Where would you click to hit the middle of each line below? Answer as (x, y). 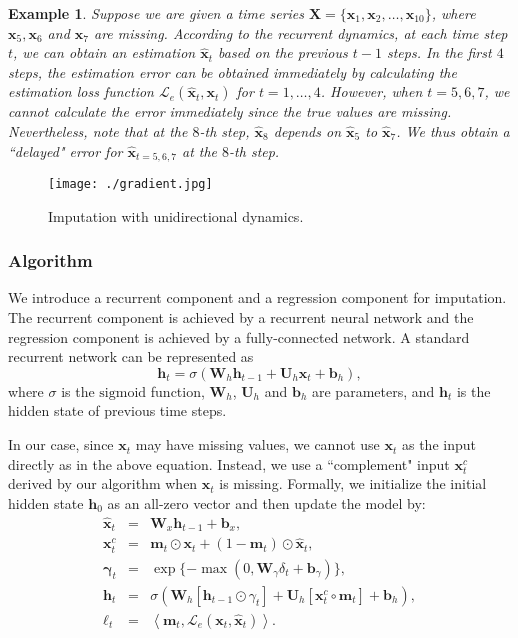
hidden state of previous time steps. (117, 410)
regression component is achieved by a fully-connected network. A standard (239, 336)
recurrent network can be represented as (131, 356)
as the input (438, 444)
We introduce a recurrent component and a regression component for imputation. (257, 297)
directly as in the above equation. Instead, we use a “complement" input (229, 463)
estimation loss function (81, 91)
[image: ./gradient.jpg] (130, 184)
